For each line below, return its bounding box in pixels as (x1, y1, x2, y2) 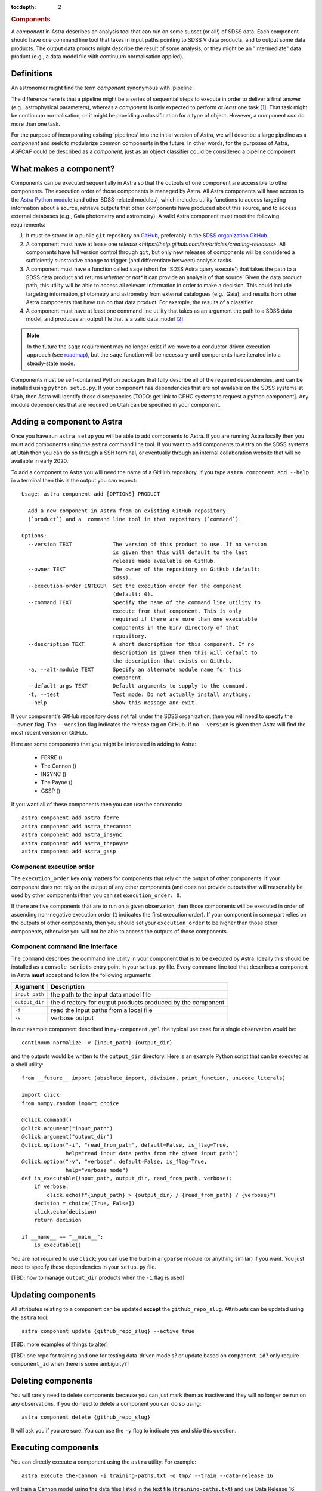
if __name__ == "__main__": (21, 1233, 104, 1240)
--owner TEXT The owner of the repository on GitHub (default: (27, 565, 261, 573)
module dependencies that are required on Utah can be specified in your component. (11, 401, 221, 409)
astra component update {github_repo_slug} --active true (21, 1328, 195, 1335)
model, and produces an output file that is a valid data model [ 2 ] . (26, 315, 185, 323)
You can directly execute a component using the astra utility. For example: (11, 1458, 197, 1465)
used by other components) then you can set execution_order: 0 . (11, 892, 181, 899)
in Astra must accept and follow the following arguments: (11, 972, 152, 979)
